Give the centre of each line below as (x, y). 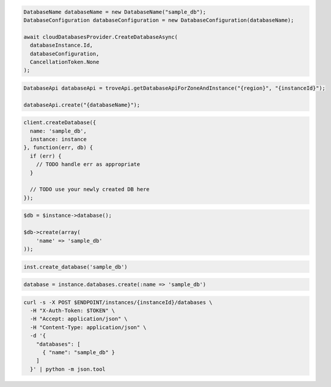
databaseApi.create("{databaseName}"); (82, 105)
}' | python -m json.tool (68, 369)
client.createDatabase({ (60, 123)
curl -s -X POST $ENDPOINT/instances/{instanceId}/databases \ (118, 302)
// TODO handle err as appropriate (88, 165)
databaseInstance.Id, (62, 45)
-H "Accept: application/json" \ (79, 319)
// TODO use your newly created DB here (90, 189)
